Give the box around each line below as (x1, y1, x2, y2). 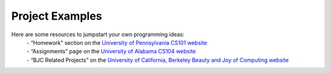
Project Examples (11, 9, 102, 23)
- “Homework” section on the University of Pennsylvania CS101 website (26, 39, 208, 46)
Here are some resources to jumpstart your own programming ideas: (11, 31, 185, 38)
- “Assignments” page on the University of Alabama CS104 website (26, 48, 196, 55)
